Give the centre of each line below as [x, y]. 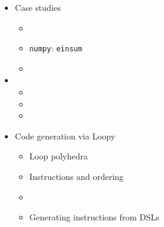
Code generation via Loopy [65, 136]
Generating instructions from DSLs [94, 217]
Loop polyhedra [58, 156]
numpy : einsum [56, 48]
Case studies [38, 7]
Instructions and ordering [77, 176]
